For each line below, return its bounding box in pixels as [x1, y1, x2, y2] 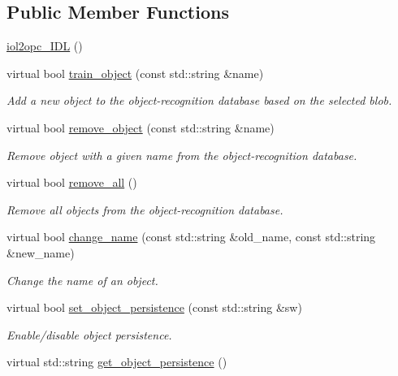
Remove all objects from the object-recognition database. [6, 201, 283, 218]
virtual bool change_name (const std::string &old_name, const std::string [6, 228, 376, 245]
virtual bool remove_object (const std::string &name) [6, 119, 275, 136]
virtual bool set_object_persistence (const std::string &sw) [6, 299, 302, 316]
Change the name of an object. [6, 271, 158, 288]
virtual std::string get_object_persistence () [6, 353, 227, 370]
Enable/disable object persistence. [6, 326, 172, 343]
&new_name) [6, 244, 75, 261]
